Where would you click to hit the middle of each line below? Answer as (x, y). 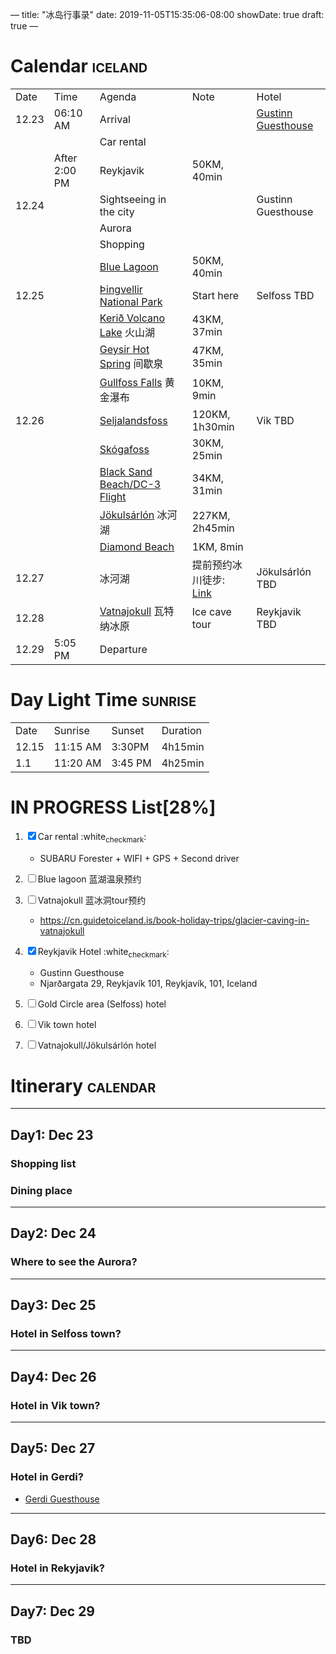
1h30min (213, 426)
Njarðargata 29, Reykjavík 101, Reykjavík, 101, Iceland (148, 984)
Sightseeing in (133, 199)
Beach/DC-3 (130, 484)
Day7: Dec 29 (53, 1611)
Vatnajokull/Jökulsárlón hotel (97, 1045)
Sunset (128, 730)
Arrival (115, 119)
